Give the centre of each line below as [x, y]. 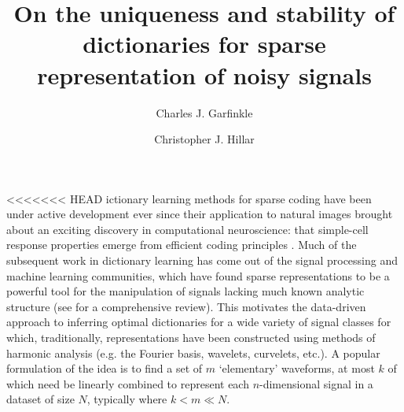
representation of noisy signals [204, 74]
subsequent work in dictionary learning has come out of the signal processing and [202, 260]
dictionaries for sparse [204, 44]
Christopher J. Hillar [204, 139]
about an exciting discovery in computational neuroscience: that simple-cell [187, 229]
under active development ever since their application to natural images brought [200, 214]
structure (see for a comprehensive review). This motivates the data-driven [186, 306]
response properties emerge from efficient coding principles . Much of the [182, 245]
